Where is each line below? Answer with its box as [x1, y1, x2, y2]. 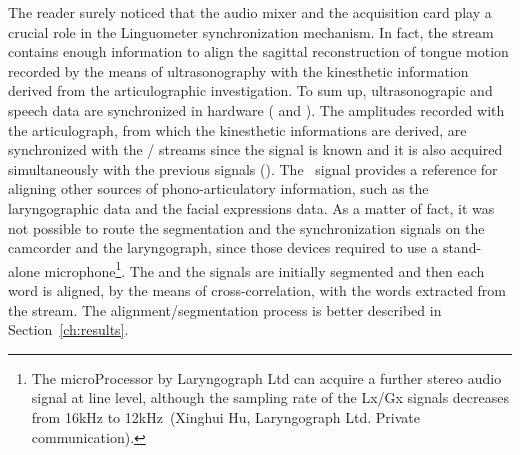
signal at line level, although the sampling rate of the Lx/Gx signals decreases [31, 387, 509, 408]
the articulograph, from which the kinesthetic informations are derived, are [8, 119, 467, 140]
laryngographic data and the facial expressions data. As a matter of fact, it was [8, 197, 495, 218]
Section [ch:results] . [8, 319, 129, 340]
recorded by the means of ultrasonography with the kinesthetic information [8, 60, 469, 81]
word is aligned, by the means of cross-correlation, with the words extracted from [8, 279, 507, 300]
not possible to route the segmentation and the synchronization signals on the [8, 217, 485, 238]
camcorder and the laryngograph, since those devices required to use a [8, 237, 439, 258]
